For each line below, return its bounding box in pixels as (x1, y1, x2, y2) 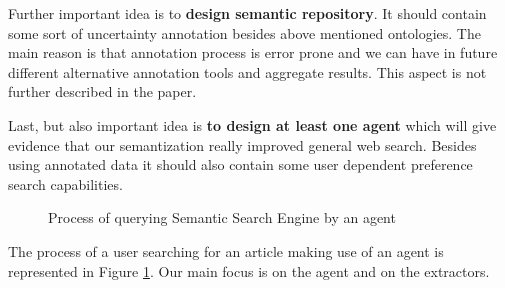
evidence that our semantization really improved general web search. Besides (8, 134, 477, 155)
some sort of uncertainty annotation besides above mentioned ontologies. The (8, 22, 481, 43)
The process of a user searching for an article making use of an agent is (8, 240, 444, 261)
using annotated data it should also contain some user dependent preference (8, 154, 473, 175)
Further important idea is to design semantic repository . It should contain (8, 3, 487, 23)
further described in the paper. (8, 81, 197, 102)
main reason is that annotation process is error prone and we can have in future (8, 42, 498, 63)
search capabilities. (8, 173, 123, 194)
